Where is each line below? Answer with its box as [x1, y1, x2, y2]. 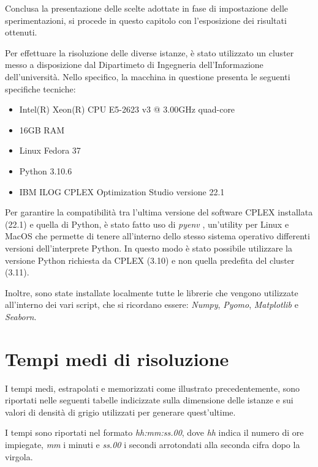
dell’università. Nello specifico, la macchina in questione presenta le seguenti [5, 70, 290, 83]
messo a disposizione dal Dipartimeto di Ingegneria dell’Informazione [5, 58, 263, 71]
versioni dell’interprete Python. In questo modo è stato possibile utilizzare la [5, 241, 292, 254]
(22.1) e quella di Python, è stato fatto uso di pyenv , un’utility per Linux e [5, 217, 289, 230]
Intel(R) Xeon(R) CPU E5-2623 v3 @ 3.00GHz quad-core [19, 103, 235, 116]
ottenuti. [5, 26, 37, 39]
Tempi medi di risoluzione [5, 346, 229, 371]
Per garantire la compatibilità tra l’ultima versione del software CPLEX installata [5, 206, 313, 219]
